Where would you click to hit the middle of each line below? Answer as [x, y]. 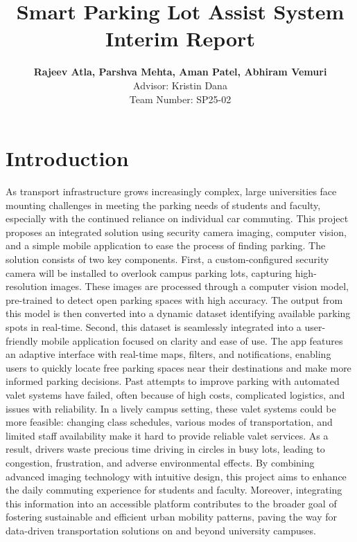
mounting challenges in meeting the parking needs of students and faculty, [163, 205]
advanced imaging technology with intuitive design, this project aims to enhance [176, 476]
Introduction [67, 158]
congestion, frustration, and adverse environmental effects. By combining [160, 462]
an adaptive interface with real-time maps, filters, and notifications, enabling [168, 354]
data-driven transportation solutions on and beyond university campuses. [161, 530]
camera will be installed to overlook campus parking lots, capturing [149, 272]
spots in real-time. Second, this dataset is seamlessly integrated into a [154, 326]
